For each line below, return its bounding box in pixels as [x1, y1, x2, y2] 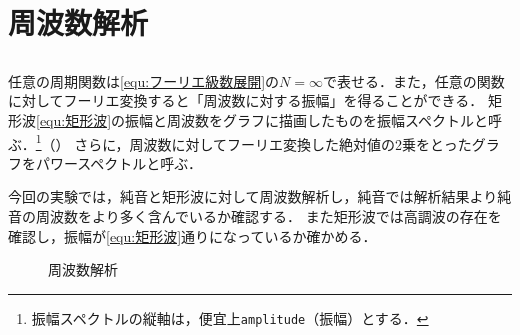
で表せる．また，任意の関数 [322, 70, 505, 91]
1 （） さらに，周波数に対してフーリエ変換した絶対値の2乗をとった [35, 130, 472, 154]
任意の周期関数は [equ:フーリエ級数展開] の [8, 70, 280, 91]
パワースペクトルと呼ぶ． [35, 152, 203, 173]
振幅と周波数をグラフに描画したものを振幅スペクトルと [125, 109, 489, 130]
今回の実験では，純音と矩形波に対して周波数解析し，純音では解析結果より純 [8, 186, 512, 207]
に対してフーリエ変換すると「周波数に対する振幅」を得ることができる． [8, 90, 484, 111]
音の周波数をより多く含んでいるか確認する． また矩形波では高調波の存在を [8, 205, 502, 226]
